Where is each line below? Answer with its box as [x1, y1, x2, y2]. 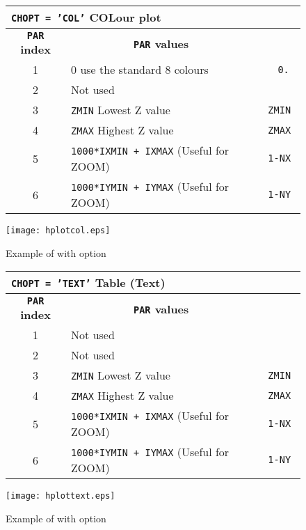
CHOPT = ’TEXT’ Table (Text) [11, 274, 166, 291]
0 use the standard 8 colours [71, 61, 209, 77]
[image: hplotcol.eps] [6, 226, 111, 235]
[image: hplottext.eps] [6, 491, 115, 501]
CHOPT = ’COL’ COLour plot [11, 9, 161, 25]
